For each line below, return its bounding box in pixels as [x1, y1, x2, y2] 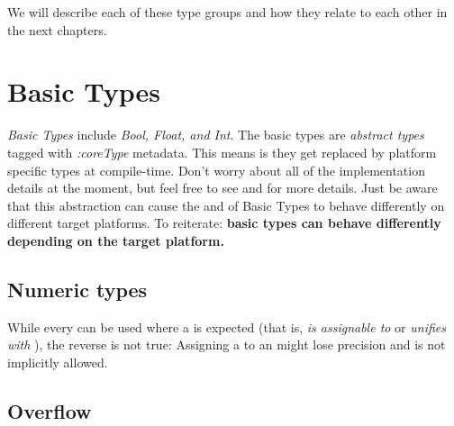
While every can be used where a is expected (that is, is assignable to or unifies [7, 317, 446, 336]
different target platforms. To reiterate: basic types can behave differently [7, 213, 441, 232]
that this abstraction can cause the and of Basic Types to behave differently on [7, 195, 445, 214]
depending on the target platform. [7, 231, 224, 249]
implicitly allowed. [7, 352, 108, 371]
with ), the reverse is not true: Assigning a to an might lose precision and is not [7, 335, 446, 354]
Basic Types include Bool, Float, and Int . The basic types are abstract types [7, 125, 424, 144]
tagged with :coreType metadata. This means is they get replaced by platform [7, 142, 437, 161]
